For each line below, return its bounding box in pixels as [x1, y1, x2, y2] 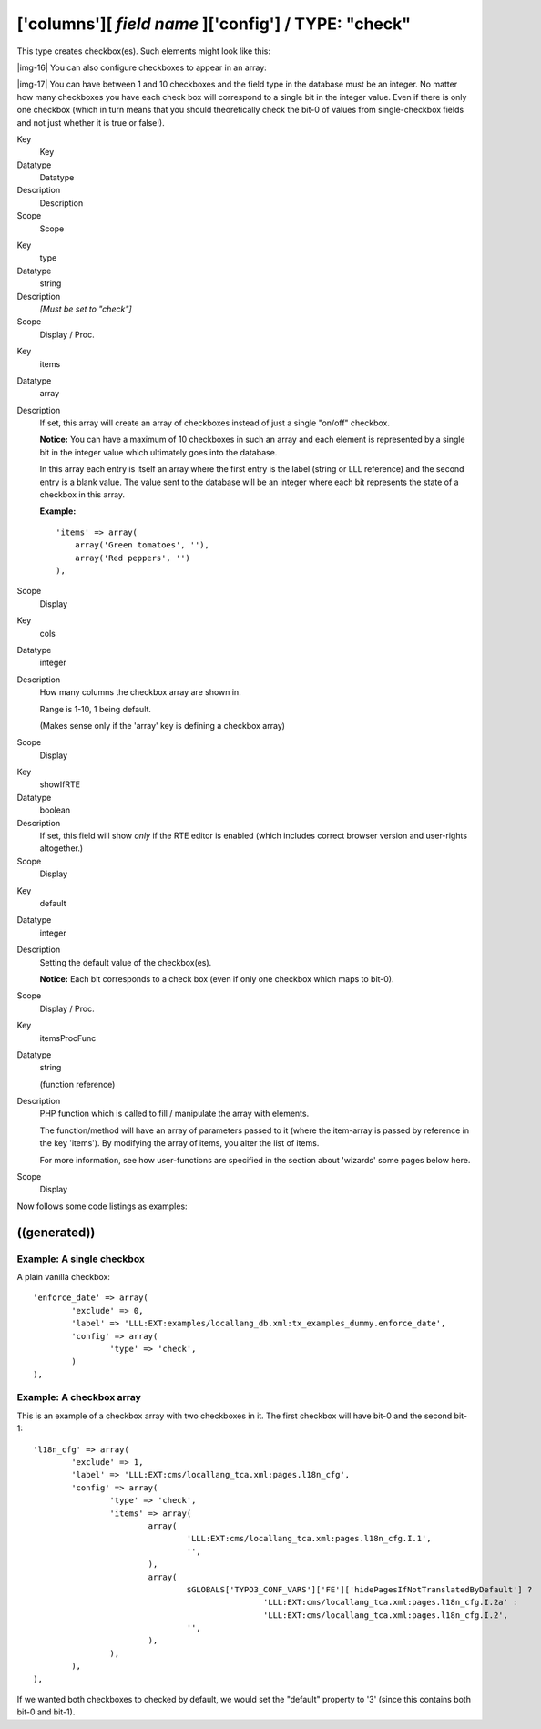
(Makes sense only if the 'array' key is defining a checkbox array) [39, 720, 286, 731]
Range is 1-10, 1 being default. [39, 703, 152, 714]
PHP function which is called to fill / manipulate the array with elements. [39, 1108, 310, 1120]
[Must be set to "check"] [39, 303, 132, 314]
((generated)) [16, 1224, 96, 1240]
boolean [39, 804, 71, 815]
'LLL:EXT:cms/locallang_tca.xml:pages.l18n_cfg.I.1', [186, 1533, 432, 1544]
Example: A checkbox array [16, 1391, 141, 1404]
